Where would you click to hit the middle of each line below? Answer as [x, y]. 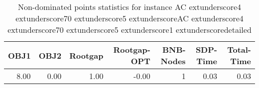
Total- [239, 49]
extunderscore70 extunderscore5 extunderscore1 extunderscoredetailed [129, 30]
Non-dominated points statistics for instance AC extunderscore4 [129, 7]
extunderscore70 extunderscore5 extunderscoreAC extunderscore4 [129, 18]
